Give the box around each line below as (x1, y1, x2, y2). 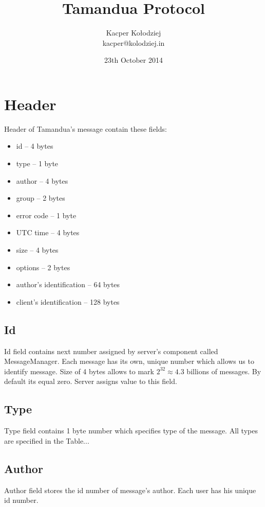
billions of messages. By (186, 365, 261, 376)
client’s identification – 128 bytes (16, 296, 120, 307)
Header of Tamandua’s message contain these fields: (4, 123, 167, 134)
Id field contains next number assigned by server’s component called (4, 345, 218, 356)
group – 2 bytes (16, 193, 65, 203)
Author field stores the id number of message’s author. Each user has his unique (4, 484, 256, 495)
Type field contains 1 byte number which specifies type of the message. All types (4, 425, 258, 436)
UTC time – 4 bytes (16, 227, 80, 238)
